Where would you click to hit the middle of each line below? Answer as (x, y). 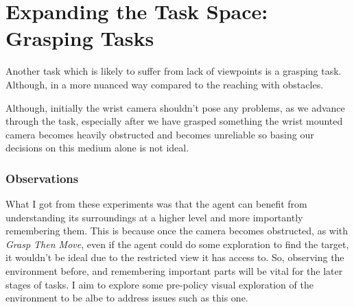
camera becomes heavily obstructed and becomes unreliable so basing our (160, 134)
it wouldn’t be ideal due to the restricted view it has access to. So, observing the (175, 257)
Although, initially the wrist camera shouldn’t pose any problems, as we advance (175, 107)
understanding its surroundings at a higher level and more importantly (154, 217)
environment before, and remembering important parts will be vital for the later (174, 271)
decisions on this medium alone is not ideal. (97, 148)
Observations (42, 178)
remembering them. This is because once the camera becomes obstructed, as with (177, 231)
